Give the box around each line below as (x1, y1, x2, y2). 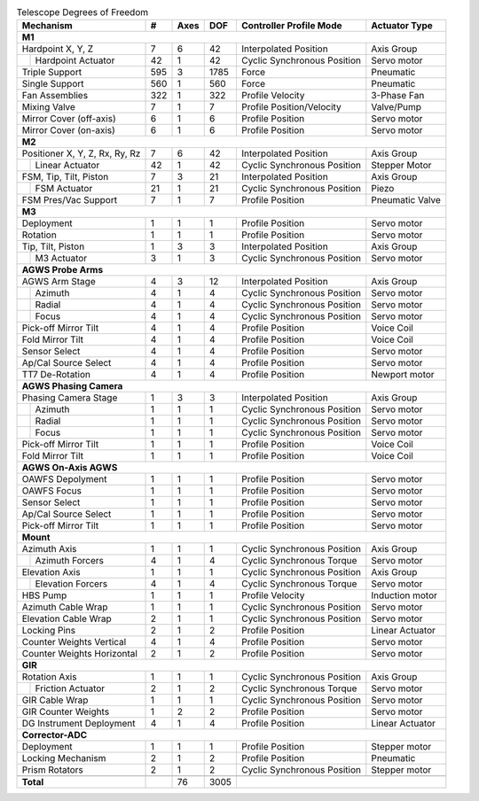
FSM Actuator (35, 183, 93, 195)
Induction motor (371, 589, 438, 602)
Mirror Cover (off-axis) (21, 113, 116, 125)
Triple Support (21, 66, 82, 79)
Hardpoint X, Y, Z (21, 43, 94, 55)
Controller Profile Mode (240, 19, 342, 32)
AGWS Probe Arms (21, 264, 104, 276)
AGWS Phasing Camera (21, 380, 123, 393)
